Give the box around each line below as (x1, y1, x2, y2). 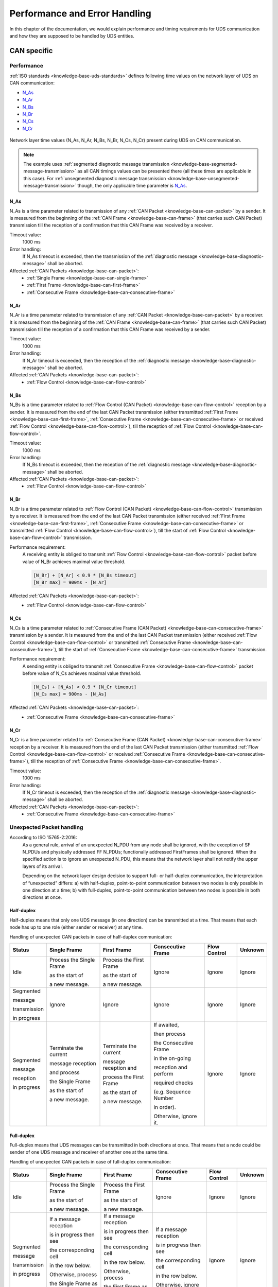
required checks (153, 1079, 193, 1086)
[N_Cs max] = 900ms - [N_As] (33, 691, 107, 697)
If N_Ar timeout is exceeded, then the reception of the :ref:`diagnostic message (22, 357, 190, 363)
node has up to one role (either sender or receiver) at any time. (9, 924, 143, 930)
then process (153, 1030, 186, 1037)
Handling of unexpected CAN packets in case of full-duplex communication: (9, 1158, 171, 1164)
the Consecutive (153, 1039, 194, 1046)
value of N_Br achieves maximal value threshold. (22, 559, 126, 565)
